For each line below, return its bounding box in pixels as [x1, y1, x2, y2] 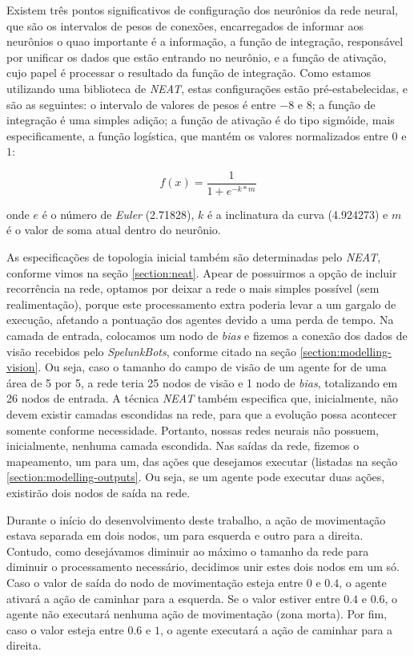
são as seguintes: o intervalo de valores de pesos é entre [6, 95, 276, 112]
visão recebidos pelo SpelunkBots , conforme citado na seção [6, 342, 296, 359]
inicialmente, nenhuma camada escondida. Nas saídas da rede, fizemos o [6, 437, 360, 454]
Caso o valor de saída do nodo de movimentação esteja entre [6, 573, 303, 590]
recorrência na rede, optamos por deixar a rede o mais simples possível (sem [6, 280, 380, 297]
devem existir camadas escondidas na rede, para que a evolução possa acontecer [6, 406, 397, 422]
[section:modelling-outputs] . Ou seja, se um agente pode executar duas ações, [6, 468, 385, 485]
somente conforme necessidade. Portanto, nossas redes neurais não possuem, [6, 421, 380, 438]
